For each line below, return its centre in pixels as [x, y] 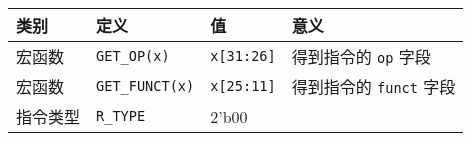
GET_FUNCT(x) [145, 86]
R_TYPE [121, 116]
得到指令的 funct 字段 [373, 86]
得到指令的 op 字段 [361, 56]
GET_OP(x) [133, 56]
